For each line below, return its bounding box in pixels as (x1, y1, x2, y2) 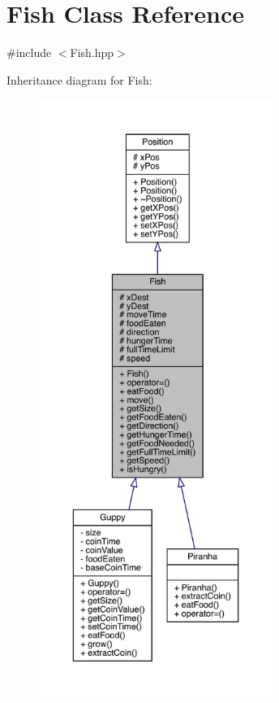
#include (6, 44, 52, 61)
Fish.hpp (70, 44, 114, 61)
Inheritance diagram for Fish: (6, 71, 152, 88)
